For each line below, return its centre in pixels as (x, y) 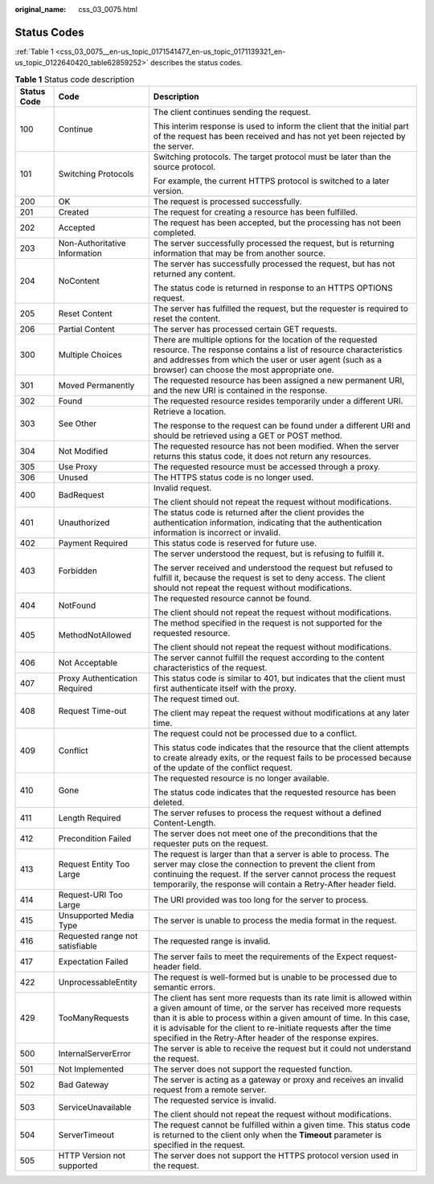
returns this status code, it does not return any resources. (262, 457)
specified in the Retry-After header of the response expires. (266, 1039)
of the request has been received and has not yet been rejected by (279, 137)
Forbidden (78, 571)
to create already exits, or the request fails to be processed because (283, 758)
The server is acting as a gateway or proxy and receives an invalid (278, 1080)
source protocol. (184, 167)
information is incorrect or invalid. (217, 533)
